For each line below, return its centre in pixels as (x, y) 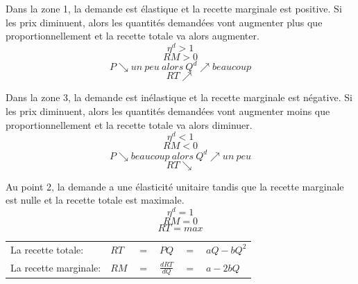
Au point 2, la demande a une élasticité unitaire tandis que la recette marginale (175, 186)
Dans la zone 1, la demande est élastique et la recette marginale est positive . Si (174, 8)
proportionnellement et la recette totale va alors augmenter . (133, 36)
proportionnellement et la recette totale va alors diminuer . (129, 124)
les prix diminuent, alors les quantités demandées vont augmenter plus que (164, 22)
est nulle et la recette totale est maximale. (95, 200)
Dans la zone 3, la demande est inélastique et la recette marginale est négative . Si (179, 97)
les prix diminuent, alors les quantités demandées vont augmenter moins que (168, 110)
